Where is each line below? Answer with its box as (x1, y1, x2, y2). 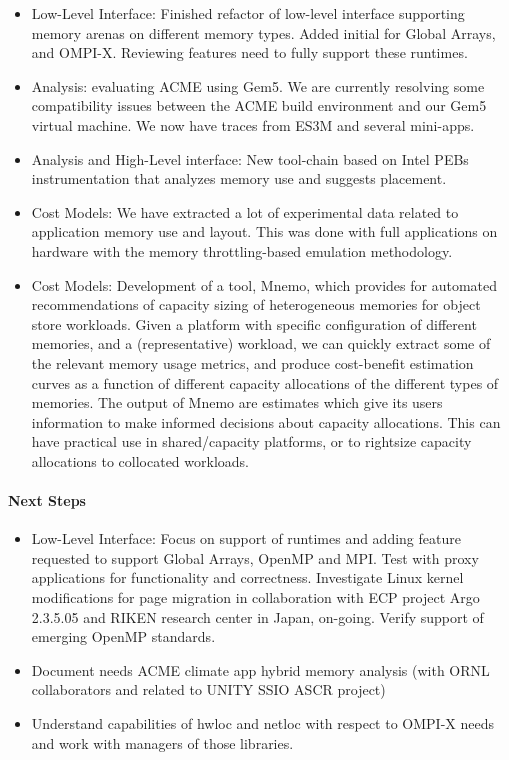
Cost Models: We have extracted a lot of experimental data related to (31, 201, 459, 222)
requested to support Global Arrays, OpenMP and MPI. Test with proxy (31, 547, 479, 568)
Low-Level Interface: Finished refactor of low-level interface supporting (31, 3, 465, 23)
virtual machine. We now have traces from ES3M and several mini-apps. (31, 114, 475, 135)
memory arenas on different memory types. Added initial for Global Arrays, (31, 22, 496, 43)
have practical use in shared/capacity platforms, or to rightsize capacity (31, 431, 472, 452)
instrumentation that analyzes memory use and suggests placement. (31, 168, 447, 189)
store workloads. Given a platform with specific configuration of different (31, 313, 477, 334)
